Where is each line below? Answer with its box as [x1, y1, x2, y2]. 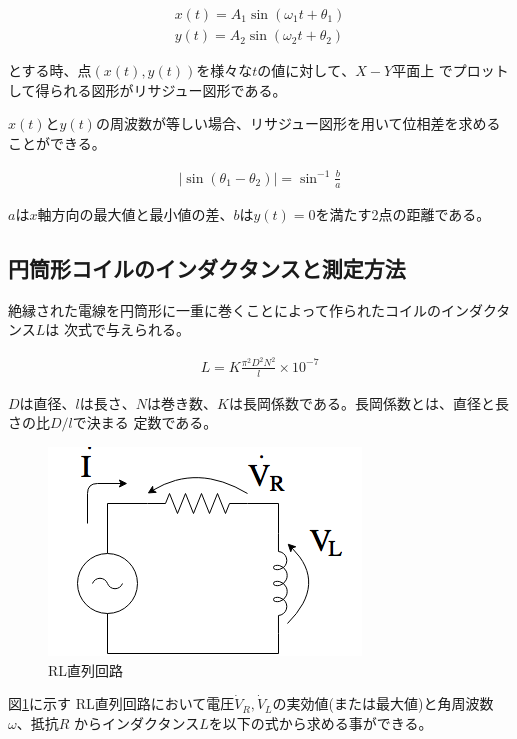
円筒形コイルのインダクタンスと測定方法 [8, 252, 406, 283]
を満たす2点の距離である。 [315, 203, 491, 224]
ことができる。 [8, 132, 106, 153]
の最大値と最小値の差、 [79, 203, 234, 224]
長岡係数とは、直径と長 [354, 392, 509, 413]
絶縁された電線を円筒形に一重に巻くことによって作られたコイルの [8, 299, 441, 320]
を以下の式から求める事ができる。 [208, 712, 433, 733]
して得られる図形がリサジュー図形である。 [8, 79, 287, 100]
